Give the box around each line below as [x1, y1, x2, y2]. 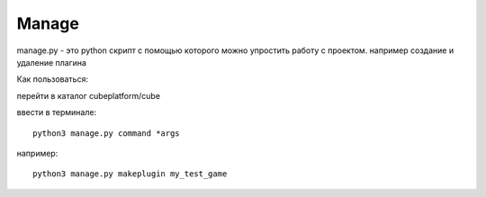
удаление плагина [16, 57, 87, 67]
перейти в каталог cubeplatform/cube [16, 90, 161, 101]
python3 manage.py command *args [32, 128, 180, 139]
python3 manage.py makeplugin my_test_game [32, 169, 228, 179]
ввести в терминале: [16, 107, 97, 118]
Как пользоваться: [16, 74, 89, 85]
